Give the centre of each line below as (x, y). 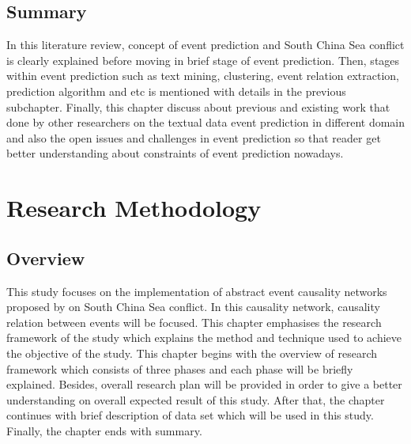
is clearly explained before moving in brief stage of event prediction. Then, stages (203, 60)
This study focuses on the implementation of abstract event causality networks (197, 291)
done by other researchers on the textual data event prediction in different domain (205, 122)
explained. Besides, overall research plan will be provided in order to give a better (204, 384)
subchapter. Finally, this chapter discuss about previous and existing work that (198, 106)
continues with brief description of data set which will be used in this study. (190, 415)
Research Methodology (134, 208)
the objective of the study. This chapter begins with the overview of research (192, 353)
